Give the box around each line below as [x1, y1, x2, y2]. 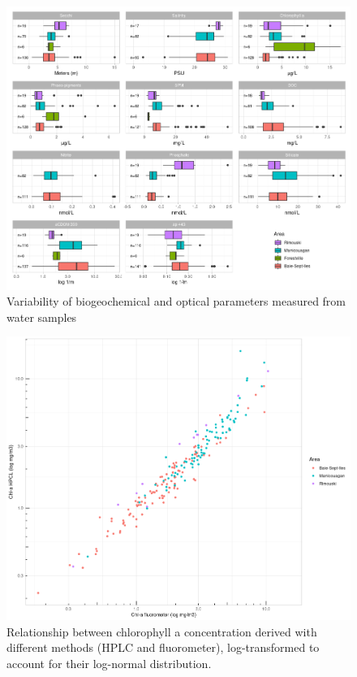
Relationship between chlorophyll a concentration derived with [6, 623, 317, 640]
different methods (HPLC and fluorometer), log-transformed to [6, 639, 320, 656]
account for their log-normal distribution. [6, 654, 212, 671]
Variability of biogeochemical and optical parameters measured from [6, 293, 346, 310]
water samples [6, 308, 77, 325]
